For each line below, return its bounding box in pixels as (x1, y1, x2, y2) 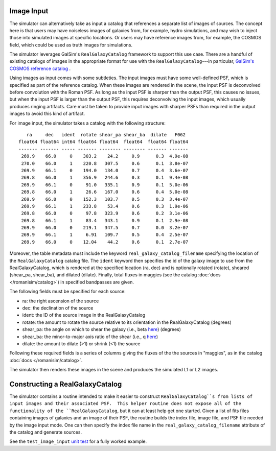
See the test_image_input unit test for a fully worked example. (9, 438, 147, 444)
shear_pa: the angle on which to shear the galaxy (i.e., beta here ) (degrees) (22, 326, 181, 333)
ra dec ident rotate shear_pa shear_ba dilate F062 (26, 132, 186, 137)
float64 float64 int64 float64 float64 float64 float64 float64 (18, 139, 189, 145)
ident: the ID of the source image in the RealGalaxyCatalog (22, 312, 146, 318)
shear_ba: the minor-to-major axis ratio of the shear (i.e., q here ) (22, 334, 158, 340)
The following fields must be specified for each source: (9, 289, 126, 295)
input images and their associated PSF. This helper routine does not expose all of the (9, 401, 241, 407)
